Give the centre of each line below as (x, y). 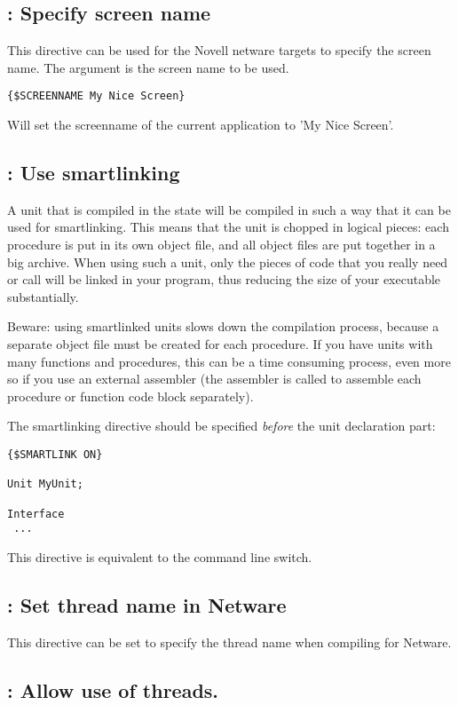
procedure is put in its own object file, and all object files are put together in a (221, 245)
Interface (36, 514)
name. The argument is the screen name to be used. (148, 67)
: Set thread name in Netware (147, 604)
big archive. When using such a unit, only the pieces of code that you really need (228, 261)
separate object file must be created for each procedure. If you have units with (220, 344)
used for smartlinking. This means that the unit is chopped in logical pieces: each (228, 227)
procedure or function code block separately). (130, 396)
